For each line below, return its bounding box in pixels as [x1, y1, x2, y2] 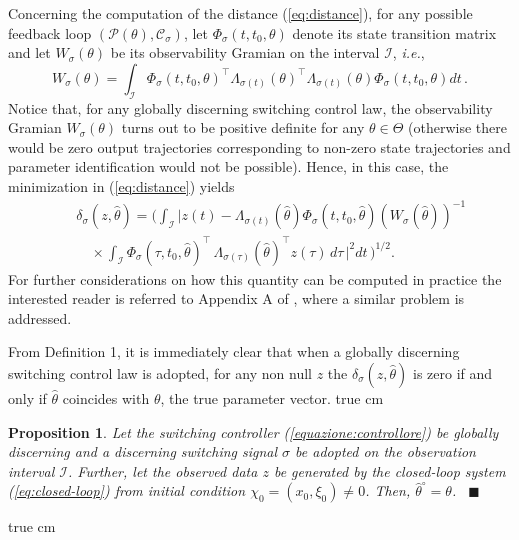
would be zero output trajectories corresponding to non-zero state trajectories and [8, 136, 511, 157]
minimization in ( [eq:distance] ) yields [8, 175, 235, 196]
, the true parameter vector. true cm [160, 387, 384, 408]
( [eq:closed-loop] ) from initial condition [8, 480, 246, 501]
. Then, [365, 480, 411, 501]
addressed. [8, 307, 72, 328]
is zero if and [413, 362, 493, 383]
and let [8, 42, 51, 63]
